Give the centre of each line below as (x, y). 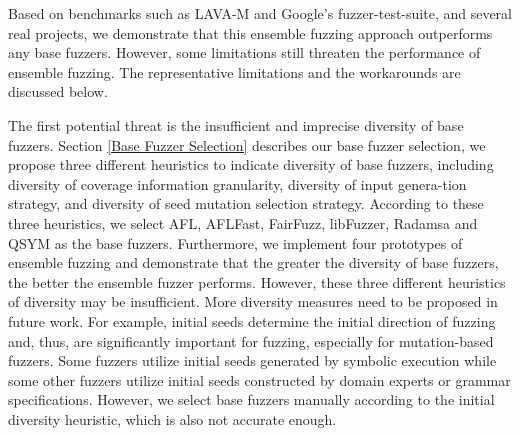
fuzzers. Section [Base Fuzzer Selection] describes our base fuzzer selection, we (247, 144)
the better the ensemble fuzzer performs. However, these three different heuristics (257, 281)
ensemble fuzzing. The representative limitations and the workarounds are (234, 71)
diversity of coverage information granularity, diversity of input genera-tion (237, 183)
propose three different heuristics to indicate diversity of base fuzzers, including (251, 164)
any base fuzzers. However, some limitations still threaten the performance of (244, 52)
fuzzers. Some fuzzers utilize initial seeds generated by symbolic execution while (252, 360)
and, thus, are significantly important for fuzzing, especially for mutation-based (251, 340)
